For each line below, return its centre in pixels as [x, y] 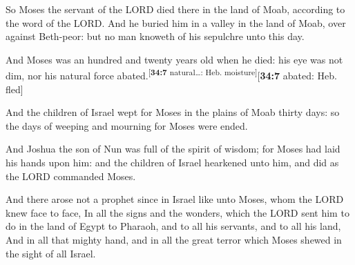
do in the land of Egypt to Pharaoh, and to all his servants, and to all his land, [173, 226]
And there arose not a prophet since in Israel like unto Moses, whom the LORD [175, 199]
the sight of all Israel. [51, 253]
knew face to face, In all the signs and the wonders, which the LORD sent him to [177, 212]
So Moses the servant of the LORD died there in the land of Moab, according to [175, 9]
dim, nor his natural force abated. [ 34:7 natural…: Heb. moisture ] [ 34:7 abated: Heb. [171, 75]
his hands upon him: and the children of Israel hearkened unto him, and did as [172, 162]
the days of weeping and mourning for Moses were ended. [127, 125]
